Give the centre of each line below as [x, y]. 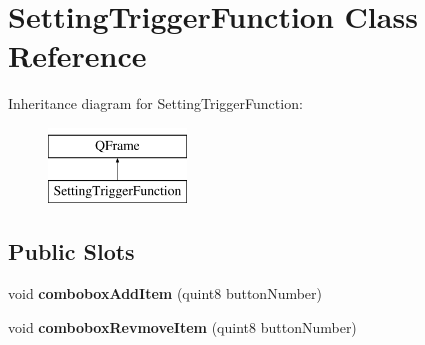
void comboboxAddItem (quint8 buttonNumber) [165, 293]
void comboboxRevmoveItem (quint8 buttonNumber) [182, 326]
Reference [77, 55]
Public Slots [71, 251]
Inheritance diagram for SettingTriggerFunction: [155, 103]
